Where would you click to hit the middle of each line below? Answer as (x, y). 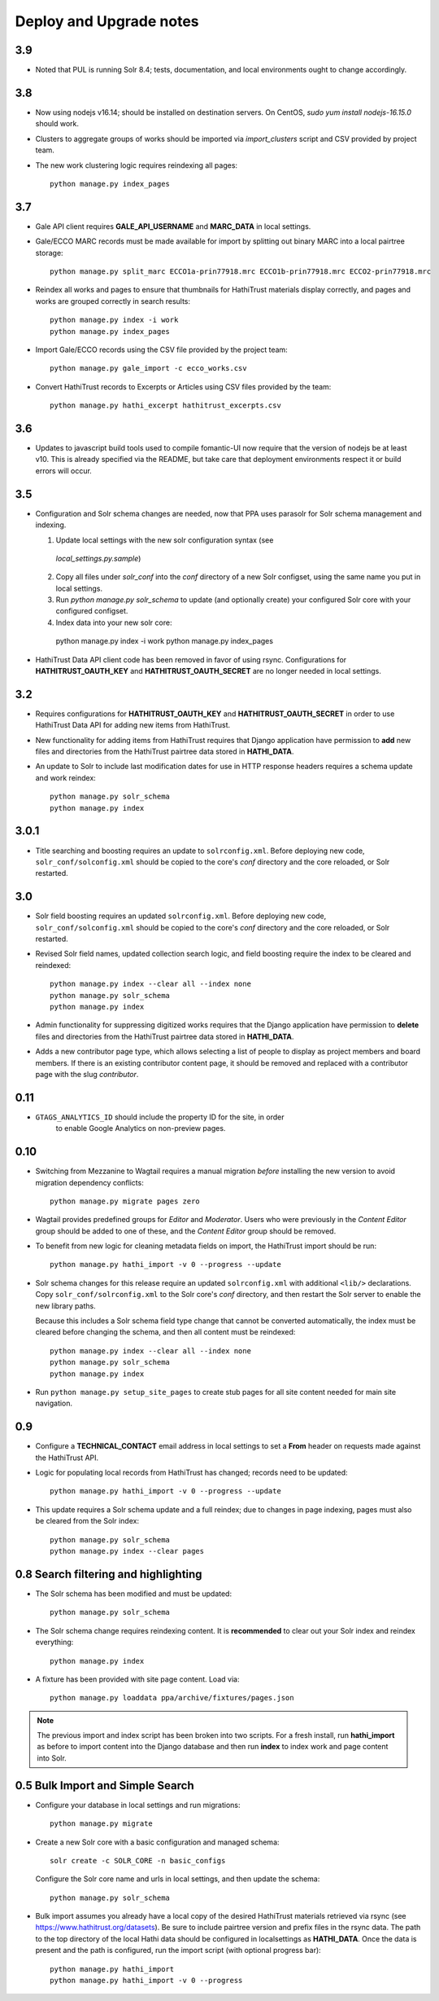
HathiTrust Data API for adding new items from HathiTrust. (133, 725)
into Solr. (52, 1758)
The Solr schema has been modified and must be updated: (133, 1594)
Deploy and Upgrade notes (107, 21)
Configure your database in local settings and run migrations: (138, 1805)
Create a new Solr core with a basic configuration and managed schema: (157, 1842)
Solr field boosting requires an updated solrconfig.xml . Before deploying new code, (181, 916)
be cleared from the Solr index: (87, 1521)
